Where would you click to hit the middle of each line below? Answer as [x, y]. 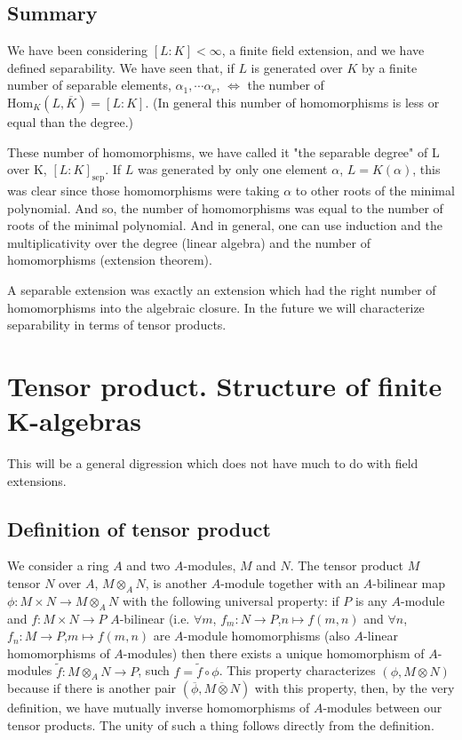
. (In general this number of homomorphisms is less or [292, 102]
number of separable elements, [89, 85]
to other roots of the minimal [375, 190]
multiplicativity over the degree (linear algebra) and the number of [189, 242]
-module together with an [290, 583]
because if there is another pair [92, 688]
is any [371, 600]
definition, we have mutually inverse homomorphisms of [159, 708]
